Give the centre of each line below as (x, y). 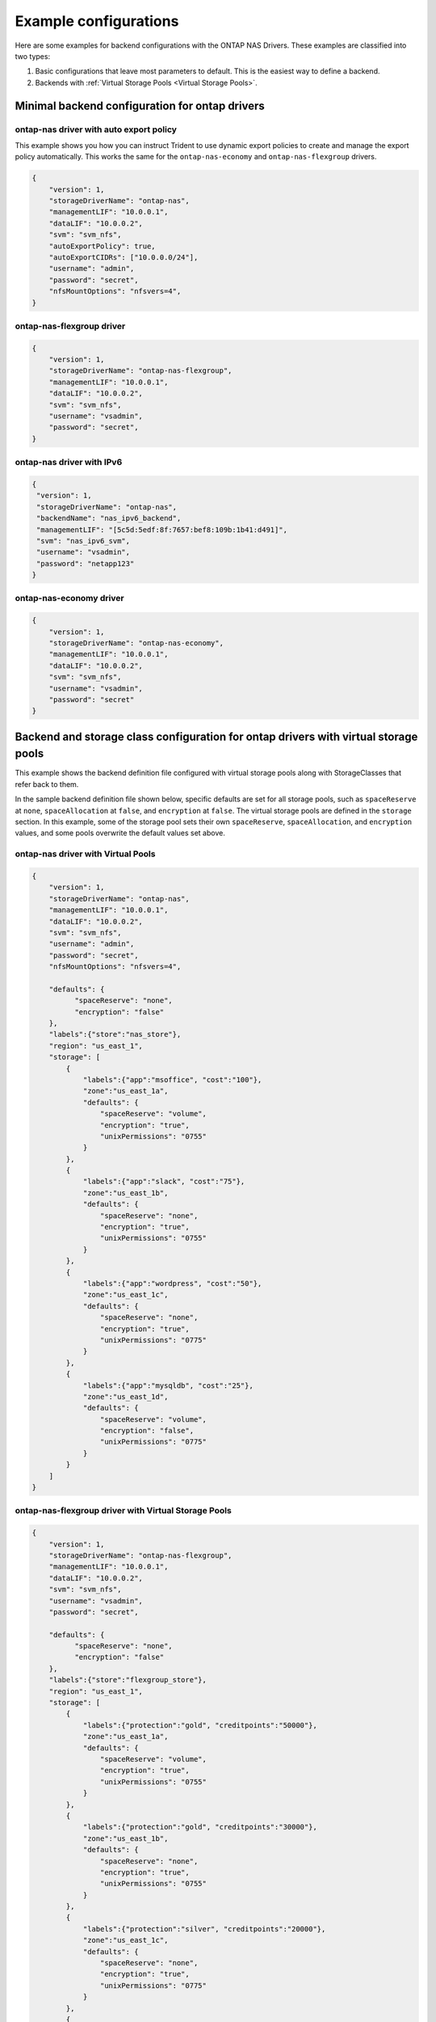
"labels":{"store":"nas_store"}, (115, 1034)
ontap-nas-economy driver (69, 599)
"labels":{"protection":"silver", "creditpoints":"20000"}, (204, 1929)
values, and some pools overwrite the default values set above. (120, 833)
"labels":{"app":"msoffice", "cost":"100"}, (172, 1079)
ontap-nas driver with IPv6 (69, 463)
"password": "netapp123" (86, 563)
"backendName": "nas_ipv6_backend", (109, 518)
